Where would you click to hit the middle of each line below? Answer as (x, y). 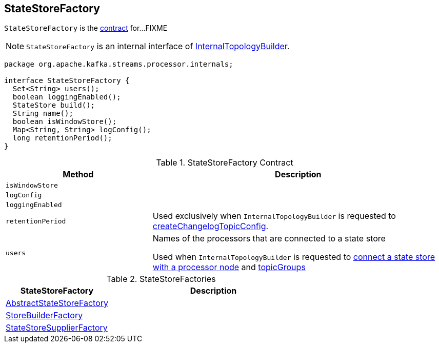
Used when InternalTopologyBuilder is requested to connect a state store (294, 257)
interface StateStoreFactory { (67, 81)
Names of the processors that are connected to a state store (269, 239)
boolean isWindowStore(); (65, 122)
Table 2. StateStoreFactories (161, 279)
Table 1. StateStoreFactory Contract (225, 163)
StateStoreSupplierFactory (57, 328)
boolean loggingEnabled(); (67, 97)
